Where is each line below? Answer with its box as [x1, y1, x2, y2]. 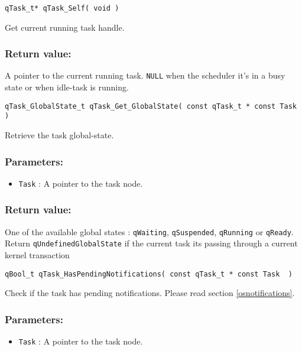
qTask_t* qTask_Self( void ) [5, 4, 119, 12]
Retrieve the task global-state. [5, 129, 114, 141]
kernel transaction [5, 249, 70, 261]
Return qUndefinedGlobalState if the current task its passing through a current [5, 237, 298, 249]
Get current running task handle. [5, 21, 125, 33]
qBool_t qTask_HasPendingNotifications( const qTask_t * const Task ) [5, 269, 293, 278]
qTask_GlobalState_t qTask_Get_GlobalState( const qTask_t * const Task [5, 102, 297, 110]
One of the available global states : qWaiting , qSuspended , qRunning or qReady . [5, 225, 294, 238]
